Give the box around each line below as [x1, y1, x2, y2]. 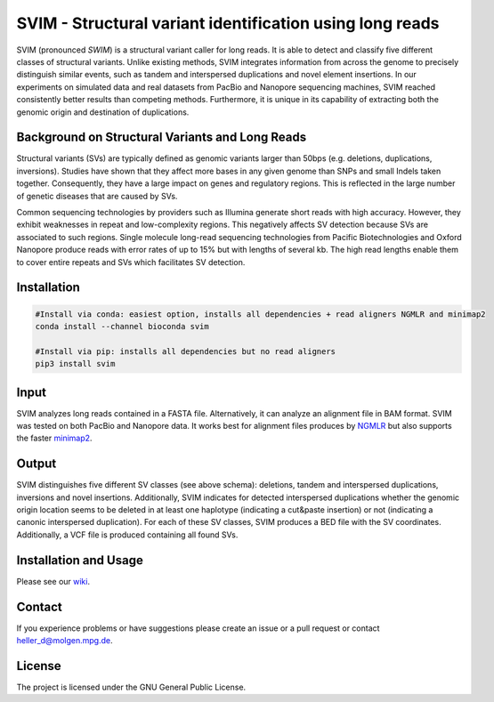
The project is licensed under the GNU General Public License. [16, 682, 247, 692]
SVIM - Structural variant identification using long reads [16, 13, 440, 33]
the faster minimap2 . [16, 432, 93, 444]
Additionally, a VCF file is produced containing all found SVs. [16, 529, 239, 540]
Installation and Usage [16, 553, 144, 568]
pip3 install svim [35, 359, 116, 369]
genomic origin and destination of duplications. [16, 107, 190, 117]
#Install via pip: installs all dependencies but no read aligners [35, 346, 336, 356]
